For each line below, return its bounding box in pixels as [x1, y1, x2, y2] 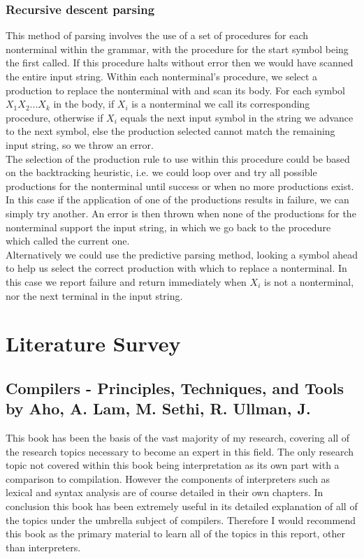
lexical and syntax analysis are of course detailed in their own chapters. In [6, 485, 323, 500]
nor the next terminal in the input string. [6, 288, 183, 303]
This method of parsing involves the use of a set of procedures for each [6, 28, 309, 43]
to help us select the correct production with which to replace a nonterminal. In [6, 261, 347, 275]
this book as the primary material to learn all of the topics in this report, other [6, 526, 345, 541]
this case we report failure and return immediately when [6, 274, 247, 289]
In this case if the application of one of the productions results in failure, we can [6, 192, 349, 207]
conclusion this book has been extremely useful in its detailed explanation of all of [6, 499, 358, 514]
